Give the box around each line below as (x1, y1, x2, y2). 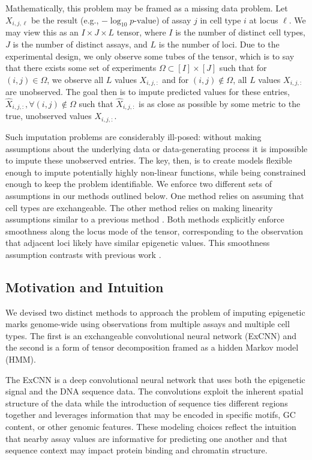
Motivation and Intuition (5, 277, 164, 296)
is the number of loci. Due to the (158, 37, 280, 50)
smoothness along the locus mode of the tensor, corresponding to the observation (5, 224, 304, 237)
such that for (219, 61, 267, 74)
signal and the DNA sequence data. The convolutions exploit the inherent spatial (5, 385, 304, 397)
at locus (249, 13, 278, 26)
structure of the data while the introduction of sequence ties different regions (5, 396, 288, 409)
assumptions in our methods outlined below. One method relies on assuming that (5, 189, 304, 201)
